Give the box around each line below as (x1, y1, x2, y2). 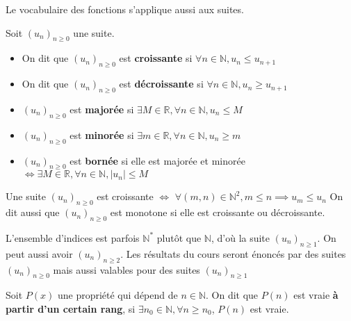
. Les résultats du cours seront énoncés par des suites (120, 246, 346, 261)
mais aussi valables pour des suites (53, 262, 200, 277)
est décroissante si (119, 76, 204, 91)
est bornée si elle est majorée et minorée (70, 153, 245, 167)
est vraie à (293, 288, 338, 302)
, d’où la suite (211, 230, 270, 245)
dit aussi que (6, 205, 60, 220)
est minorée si (70, 127, 134, 142)
